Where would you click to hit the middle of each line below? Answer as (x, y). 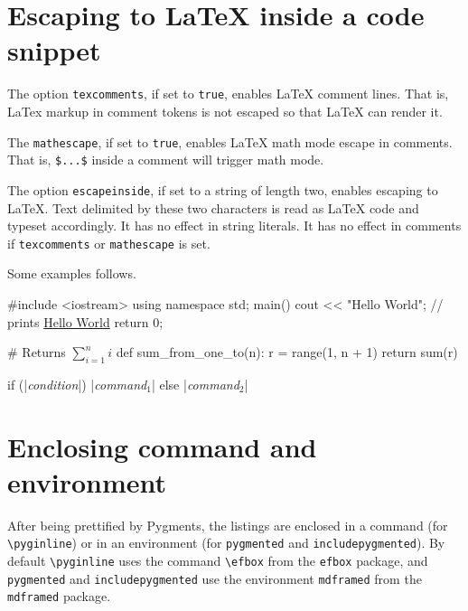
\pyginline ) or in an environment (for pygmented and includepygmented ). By (226, 543)
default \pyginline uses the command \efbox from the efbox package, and (218, 561)
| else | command (195, 384)
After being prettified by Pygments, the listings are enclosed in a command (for (228, 525)
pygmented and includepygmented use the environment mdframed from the (215, 578)
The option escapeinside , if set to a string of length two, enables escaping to (223, 189)
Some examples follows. (72, 273)
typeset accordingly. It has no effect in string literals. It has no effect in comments (234, 226)
